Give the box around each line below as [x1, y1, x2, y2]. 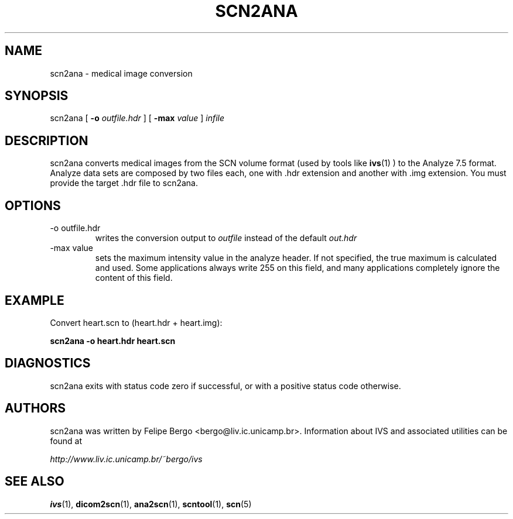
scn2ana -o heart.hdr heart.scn [50, 335, 176, 346]
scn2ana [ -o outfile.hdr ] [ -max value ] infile [50, 113, 225, 123]
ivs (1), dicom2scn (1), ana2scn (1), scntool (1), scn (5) [50, 499, 252, 509]
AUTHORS [5, 401, 66, 416]
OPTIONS [5, 198, 61, 213]
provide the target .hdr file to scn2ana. [50, 178, 198, 188]
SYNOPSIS [5, 88, 69, 104]
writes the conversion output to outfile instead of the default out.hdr [95, 233, 357, 243]
